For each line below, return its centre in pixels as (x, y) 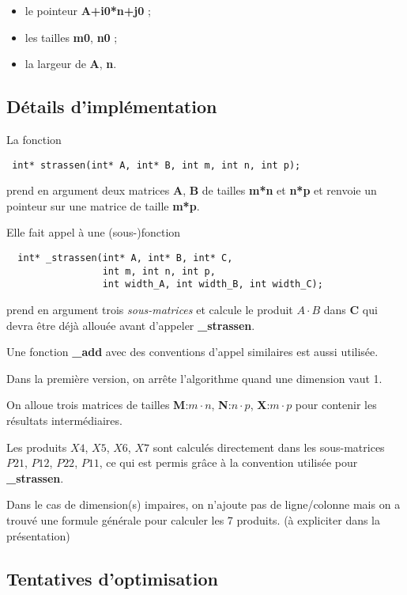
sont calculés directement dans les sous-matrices (269, 447)
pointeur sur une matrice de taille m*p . (103, 205)
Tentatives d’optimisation (112, 578)
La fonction (34, 139)
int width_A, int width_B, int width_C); (213, 284)
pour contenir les (336, 405)
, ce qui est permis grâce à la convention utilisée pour (228, 462)
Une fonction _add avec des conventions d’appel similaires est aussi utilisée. (192, 352)
